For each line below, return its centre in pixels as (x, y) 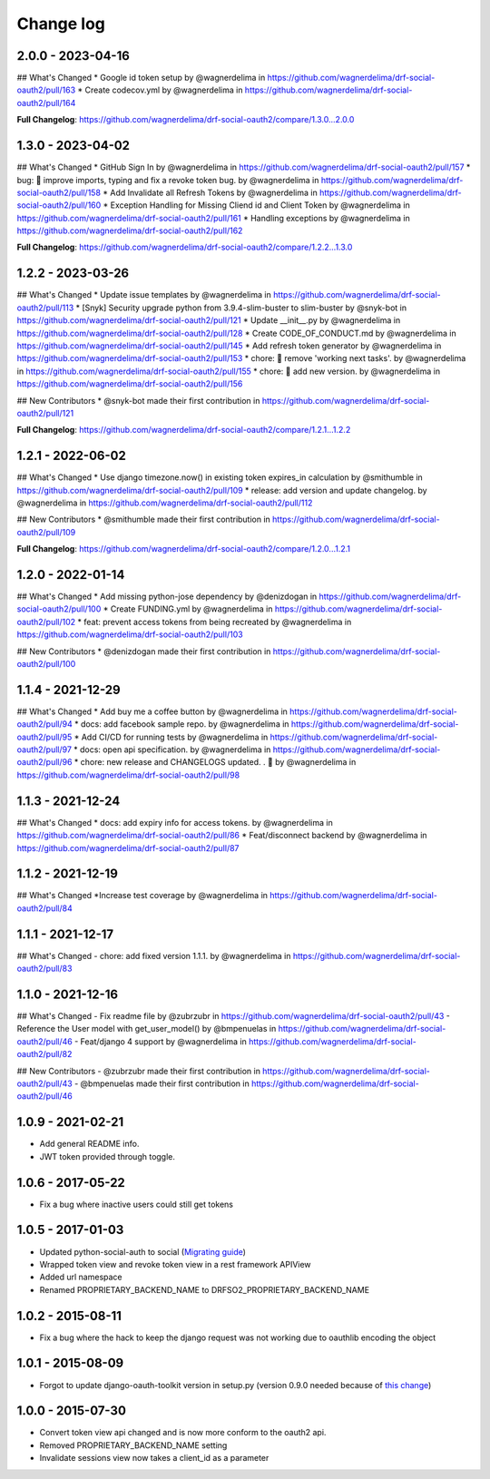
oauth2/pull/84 (44, 908)
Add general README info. (89, 1144)
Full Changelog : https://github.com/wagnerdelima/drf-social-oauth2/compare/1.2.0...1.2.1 (184, 549)
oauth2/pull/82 (44, 1054)
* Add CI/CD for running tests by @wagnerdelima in (171, 737)
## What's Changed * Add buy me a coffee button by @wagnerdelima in (152, 711)
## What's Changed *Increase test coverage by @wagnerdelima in (142, 896)
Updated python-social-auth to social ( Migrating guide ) (143, 1251)
